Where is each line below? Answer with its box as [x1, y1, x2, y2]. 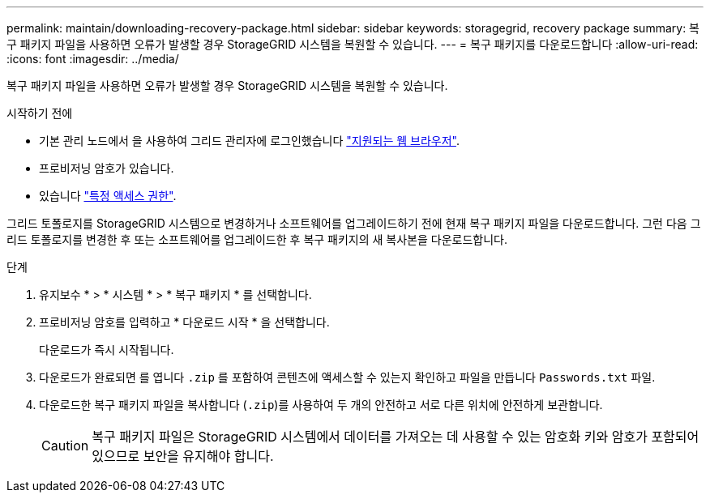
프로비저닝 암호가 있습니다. [39, 161, 174, 175]
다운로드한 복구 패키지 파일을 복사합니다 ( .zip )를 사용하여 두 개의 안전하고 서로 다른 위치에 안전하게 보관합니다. [39, 398, 603, 412]
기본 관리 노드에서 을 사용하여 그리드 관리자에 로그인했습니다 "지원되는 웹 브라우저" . [39, 134, 460, 147]
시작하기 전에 [6, 106, 73, 120]
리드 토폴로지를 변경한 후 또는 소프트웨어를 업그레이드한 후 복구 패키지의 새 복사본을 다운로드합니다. [6, 232, 508, 246]
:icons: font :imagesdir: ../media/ [6, 52, 179, 66]
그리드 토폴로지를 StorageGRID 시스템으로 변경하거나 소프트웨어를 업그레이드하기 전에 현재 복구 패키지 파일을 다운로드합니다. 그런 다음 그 [6, 216, 701, 230]
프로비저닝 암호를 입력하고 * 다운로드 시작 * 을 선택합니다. [39, 315, 330, 329]
